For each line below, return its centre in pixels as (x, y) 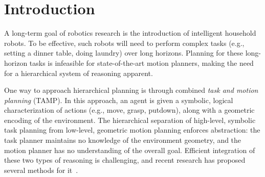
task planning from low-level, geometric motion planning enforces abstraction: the (132, 130)
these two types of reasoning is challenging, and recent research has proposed (125, 160)
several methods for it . (41, 170)
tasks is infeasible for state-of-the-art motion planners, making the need (141, 62)
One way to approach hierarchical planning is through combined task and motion (131, 90)
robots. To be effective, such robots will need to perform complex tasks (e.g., (124, 43)
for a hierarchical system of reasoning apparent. (79, 73)
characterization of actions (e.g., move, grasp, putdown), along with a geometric (129, 110)
